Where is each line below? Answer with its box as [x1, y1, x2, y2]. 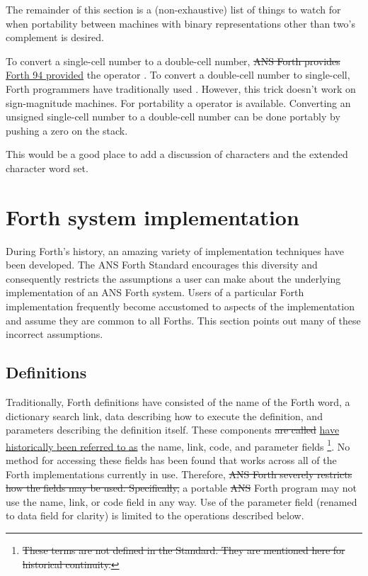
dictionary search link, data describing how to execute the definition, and [6, 408, 323, 423]
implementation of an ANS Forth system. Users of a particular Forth [6, 285, 304, 300]
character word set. [6, 160, 88, 175]
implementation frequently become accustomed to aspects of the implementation [6, 299, 355, 314]
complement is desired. [6, 30, 105, 45]
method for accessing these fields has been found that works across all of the [6, 453, 337, 468]
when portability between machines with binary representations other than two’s [6, 16, 356, 30]
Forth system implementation [6, 202, 299, 231]
